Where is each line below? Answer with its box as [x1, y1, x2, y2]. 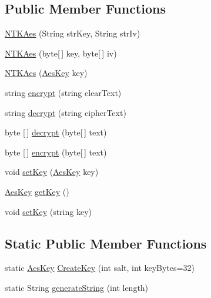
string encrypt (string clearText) [5, 86, 122, 98]
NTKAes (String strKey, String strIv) [5, 27, 140, 39]
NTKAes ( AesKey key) [5, 67, 88, 79]
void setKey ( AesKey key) [5, 165, 99, 178]
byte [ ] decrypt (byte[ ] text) [5, 126, 107, 138]
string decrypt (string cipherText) [5, 106, 126, 118]
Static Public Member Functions [5, 234, 207, 252]
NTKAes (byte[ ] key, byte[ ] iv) [5, 47, 117, 59]
